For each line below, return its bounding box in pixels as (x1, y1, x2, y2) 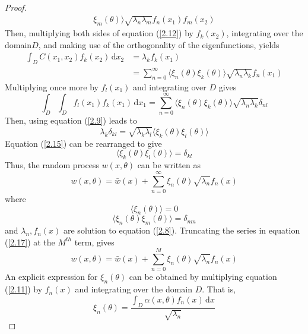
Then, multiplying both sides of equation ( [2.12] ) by (5, 27, 193, 39)
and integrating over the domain (75, 283, 193, 295)
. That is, (202, 283, 236, 295)
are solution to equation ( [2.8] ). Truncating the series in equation (63, 224, 300, 237)
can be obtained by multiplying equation (129, 270, 277, 283)
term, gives (74, 235, 115, 248)
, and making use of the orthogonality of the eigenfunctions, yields (38, 38, 280, 51)
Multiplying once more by (5, 80, 99, 93)
